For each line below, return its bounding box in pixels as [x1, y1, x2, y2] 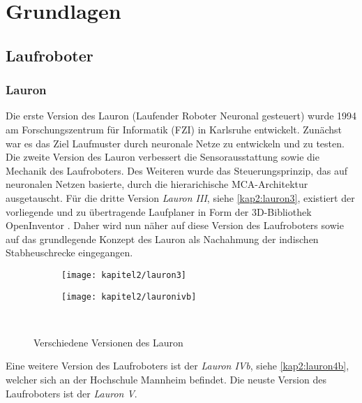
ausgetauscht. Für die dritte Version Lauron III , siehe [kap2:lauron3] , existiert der [6, 190, 355, 205]
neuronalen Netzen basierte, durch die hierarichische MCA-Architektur [6, 177, 308, 191]
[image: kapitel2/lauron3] [61, 270, 186, 280]
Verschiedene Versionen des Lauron [33, 335, 183, 349]
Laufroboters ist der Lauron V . [6, 386, 137, 400]
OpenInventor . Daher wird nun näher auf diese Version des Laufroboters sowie [6, 218, 344, 233]
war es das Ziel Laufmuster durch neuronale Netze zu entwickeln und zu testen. [6, 135, 345, 150]
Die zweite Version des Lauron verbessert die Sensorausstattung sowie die [6, 149, 319, 164]
